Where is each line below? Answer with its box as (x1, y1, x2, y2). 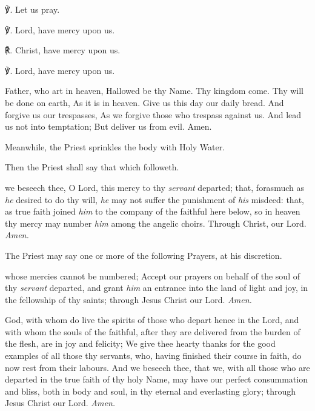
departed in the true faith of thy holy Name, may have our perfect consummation (5, 373, 308, 386)
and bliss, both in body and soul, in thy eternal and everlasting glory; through (5, 384, 296, 397)
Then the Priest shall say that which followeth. (5, 161, 179, 173)
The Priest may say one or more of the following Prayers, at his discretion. (5, 249, 282, 261)
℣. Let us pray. (5, 3, 60, 15)
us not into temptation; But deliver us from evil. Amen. (5, 120, 212, 133)
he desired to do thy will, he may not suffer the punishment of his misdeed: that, (5, 193, 304, 206)
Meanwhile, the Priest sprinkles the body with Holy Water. (5, 140, 225, 153)
